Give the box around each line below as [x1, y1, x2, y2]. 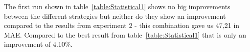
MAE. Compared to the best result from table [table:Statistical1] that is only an [4, 29, 246, 39]
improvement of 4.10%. [4, 39, 73, 49]
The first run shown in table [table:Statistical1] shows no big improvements [4, 1, 230, 11]
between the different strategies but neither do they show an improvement [4, 11, 226, 21]
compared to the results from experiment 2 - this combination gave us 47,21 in [4, 20, 240, 30]
